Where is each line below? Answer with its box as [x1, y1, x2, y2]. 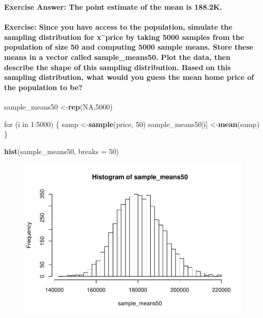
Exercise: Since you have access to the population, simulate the [4, 22, 233, 32]
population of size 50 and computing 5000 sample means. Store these [4, 41, 253, 52]
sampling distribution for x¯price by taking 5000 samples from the [4, 31, 244, 42]
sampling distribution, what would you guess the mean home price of [4, 72, 254, 82]
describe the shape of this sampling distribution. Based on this [4, 61, 231, 72]
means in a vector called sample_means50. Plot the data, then [4, 51, 231, 62]
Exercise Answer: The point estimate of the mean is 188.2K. [4, 2, 222, 12]
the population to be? [4, 81, 83, 92]
